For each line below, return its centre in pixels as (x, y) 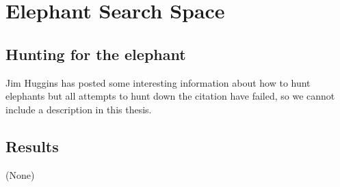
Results (32, 146)
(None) (20, 174)
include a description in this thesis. (79, 109)
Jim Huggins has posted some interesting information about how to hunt (158, 82)
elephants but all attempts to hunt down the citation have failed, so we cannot (170, 96)
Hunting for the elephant (96, 54)
